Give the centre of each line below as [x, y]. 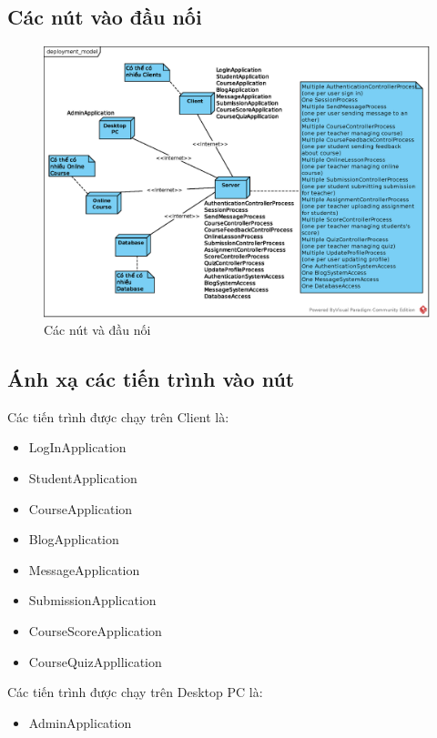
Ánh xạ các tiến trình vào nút [151, 379]
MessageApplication [84, 569]
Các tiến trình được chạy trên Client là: [118, 416]
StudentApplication [83, 478]
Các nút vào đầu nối [105, 17]
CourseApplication [81, 508]
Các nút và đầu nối [97, 330]
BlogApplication [74, 539]
